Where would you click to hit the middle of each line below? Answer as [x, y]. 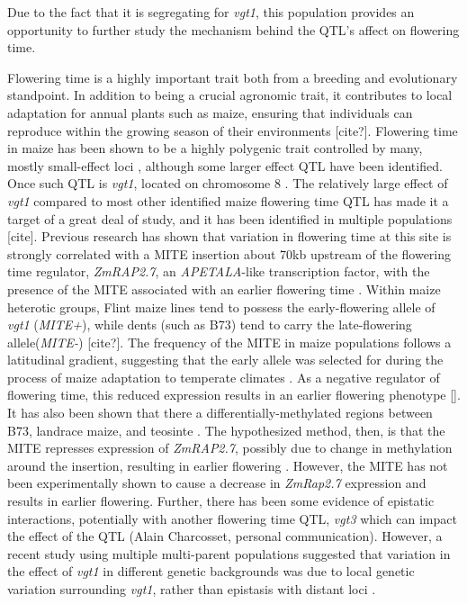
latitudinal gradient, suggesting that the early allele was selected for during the [225, 360]
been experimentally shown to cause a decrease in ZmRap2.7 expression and [217, 483]
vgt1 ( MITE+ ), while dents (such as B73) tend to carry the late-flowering [210, 325]
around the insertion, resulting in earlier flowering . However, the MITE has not [228, 465]
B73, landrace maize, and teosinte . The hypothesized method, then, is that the [226, 430]
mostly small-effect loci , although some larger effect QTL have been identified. [225, 165]
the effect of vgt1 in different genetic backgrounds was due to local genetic [211, 571]
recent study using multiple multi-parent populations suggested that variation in [229, 553]
